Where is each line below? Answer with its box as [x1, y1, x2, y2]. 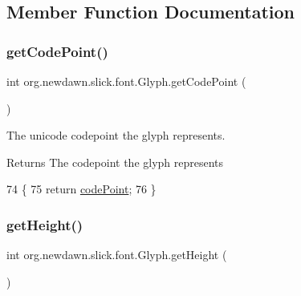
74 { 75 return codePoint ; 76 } [6, 180, 157, 197]
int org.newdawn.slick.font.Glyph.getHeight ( [6, 246, 227, 263]
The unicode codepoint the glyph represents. [6, 127, 226, 144]
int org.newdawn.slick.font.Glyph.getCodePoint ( [6, 73, 246, 89]
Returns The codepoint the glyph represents [6, 153, 224, 170]
